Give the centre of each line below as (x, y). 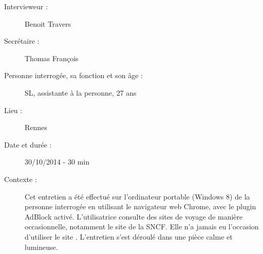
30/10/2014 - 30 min (57, 162)
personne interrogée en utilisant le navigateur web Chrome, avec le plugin (140, 206)
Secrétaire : (22, 41)
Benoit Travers (48, 23)
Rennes (36, 127)
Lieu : (13, 110)
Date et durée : (28, 144)
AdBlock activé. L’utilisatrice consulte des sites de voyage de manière (134, 216)
